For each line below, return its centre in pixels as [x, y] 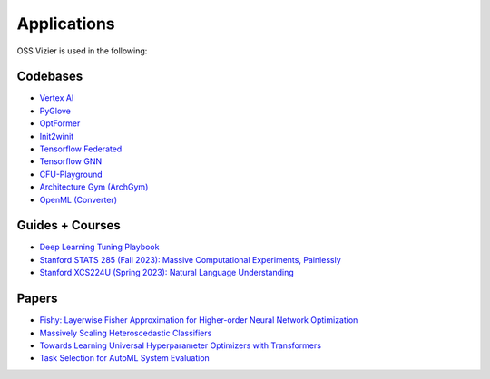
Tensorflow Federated [81, 149]
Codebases [50, 77]
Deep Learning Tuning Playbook [99, 247]
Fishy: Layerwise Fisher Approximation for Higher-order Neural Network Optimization [199, 320]
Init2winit [57, 136]
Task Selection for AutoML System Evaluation [125, 358]
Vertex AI [57, 98]
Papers [37, 299]
